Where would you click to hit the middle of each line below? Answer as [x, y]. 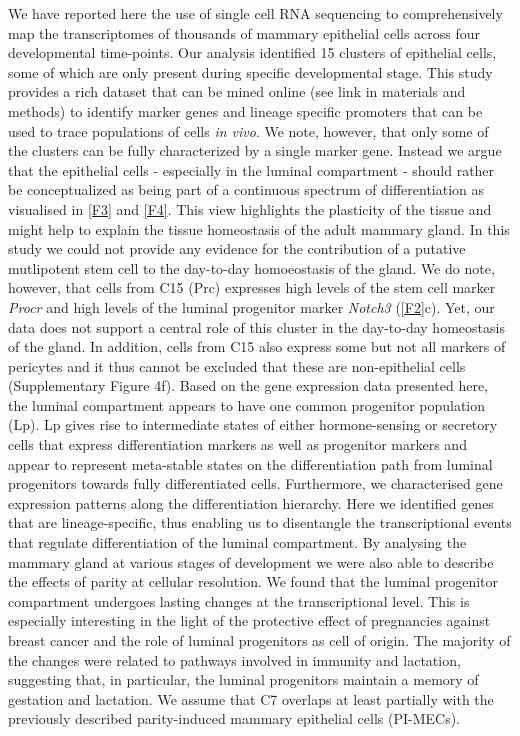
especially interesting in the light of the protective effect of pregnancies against [249, 620]
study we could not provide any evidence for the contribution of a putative [237, 248]
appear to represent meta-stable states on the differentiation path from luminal [250, 463]
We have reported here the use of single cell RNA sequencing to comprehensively [255, 13]
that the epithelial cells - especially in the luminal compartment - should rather [251, 169]
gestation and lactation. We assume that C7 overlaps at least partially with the [251, 698]
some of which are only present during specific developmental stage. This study [250, 71]
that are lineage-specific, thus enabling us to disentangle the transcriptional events [260, 522]
